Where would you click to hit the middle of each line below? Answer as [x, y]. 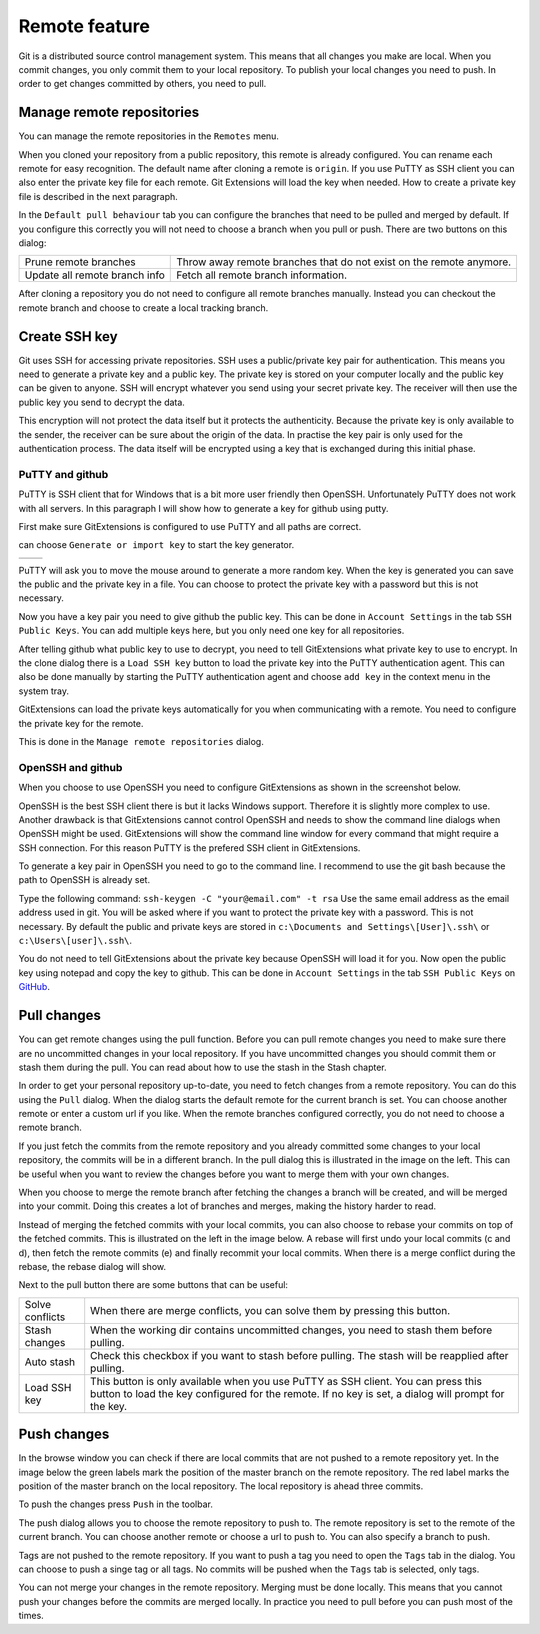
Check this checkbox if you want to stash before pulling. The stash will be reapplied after [299, 1355]
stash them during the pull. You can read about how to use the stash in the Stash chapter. [202, 1067]
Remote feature [84, 26]
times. [31, 1616]
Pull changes [60, 1015]
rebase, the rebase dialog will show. [92, 1266]
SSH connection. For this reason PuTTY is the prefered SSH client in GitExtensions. [189, 847]
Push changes [64, 1434]
